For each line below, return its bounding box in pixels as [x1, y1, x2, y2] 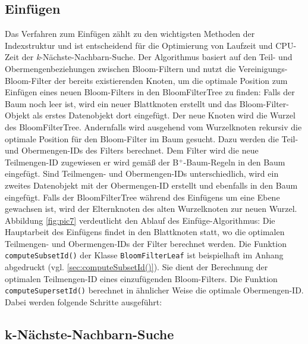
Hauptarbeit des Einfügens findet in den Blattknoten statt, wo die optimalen [5, 226, 285, 238]
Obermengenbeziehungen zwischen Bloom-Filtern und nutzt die [5, 62, 236, 74]
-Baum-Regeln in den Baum [183, 155, 285, 168]
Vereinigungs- [238, 62, 288, 74]
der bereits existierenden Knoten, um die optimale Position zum [54, 74, 288, 86]
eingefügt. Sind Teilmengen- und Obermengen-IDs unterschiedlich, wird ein [5, 167, 279, 180]
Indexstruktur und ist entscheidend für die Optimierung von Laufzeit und [5, 39, 273, 51]
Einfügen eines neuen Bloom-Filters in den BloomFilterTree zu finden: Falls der [5, 86, 295, 98]
